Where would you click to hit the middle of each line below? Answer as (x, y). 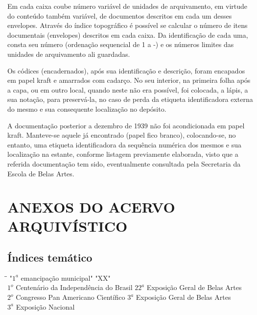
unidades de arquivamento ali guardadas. (69, 54)
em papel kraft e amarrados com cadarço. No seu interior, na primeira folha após (129, 80)
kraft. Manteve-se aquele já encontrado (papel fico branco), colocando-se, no (122, 135)
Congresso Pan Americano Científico (70, 297)
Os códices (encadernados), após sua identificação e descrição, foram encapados (126, 70)
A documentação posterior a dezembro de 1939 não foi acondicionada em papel (126, 125)
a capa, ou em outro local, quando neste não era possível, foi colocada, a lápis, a (128, 89)
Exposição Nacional (45, 306)
